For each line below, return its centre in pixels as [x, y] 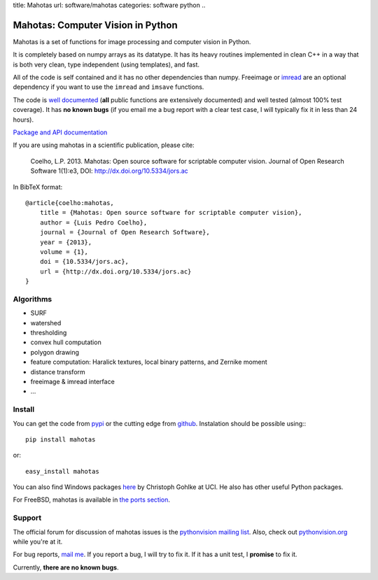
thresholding [49, 333]
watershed [46, 323]
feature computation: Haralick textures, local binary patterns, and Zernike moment [149, 362]
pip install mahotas [61, 439]
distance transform [58, 372]
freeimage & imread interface [72, 381]
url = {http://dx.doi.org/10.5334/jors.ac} [115, 271]
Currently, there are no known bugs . [66, 567]
